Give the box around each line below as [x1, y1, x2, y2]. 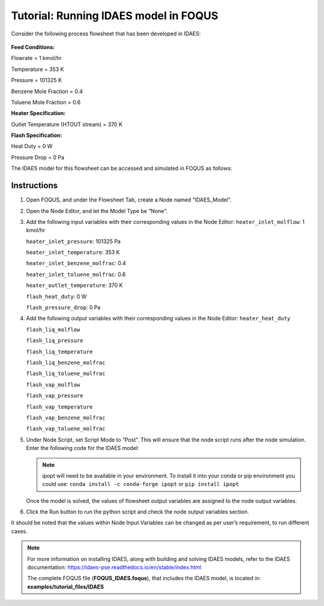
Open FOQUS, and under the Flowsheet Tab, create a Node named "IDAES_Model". [26, 196, 232, 203]
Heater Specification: [11, 110, 66, 117]
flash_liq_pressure [26, 337, 83, 344]
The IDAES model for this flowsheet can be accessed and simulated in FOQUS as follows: [11, 165, 232, 172]
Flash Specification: [11, 132, 62, 139]
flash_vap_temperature [26, 403, 93, 410]
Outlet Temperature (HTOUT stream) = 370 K [11, 121, 123, 128]
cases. [11, 527, 28, 535]
